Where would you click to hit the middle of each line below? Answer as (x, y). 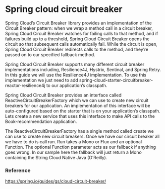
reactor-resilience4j (25, 85)
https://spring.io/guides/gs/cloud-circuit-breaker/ (56, 181)
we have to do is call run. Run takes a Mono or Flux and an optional (74, 142)
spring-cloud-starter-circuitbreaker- (116, 80)
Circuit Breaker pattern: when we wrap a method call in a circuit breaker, (79, 28)
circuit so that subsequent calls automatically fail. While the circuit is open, (81, 44)
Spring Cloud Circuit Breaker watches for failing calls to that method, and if (82, 33)
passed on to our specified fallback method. (50, 54)
